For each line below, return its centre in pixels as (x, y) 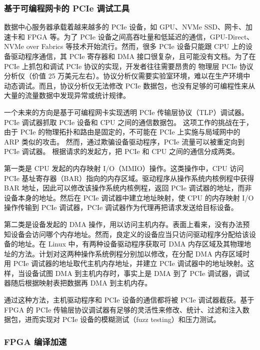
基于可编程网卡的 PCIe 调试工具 (67, 8)
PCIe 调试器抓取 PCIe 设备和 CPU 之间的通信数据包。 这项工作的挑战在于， (128, 122)
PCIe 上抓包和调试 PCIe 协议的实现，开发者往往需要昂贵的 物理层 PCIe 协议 (129, 66)
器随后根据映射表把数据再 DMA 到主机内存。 (78, 283)
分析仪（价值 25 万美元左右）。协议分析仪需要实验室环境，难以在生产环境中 (127, 76)
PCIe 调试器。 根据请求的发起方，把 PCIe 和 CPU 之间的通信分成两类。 (121, 151)
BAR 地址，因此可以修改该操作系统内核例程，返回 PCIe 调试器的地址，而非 (128, 188)
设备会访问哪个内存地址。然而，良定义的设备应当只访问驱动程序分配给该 (130, 234)
